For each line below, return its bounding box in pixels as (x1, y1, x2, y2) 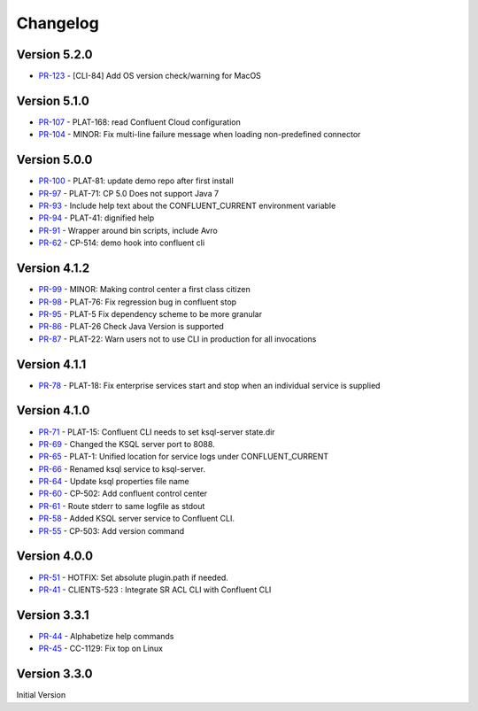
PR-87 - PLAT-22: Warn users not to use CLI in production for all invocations (38, 333, 317, 344)
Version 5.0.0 (16, 152, 93, 167)
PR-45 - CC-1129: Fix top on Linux (38, 643, 164, 654)
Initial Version (16, 690, 66, 700)
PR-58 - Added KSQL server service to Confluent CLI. (38, 514, 235, 524)
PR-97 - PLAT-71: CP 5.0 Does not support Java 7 (38, 188, 220, 198)
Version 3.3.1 (16, 607, 89, 622)
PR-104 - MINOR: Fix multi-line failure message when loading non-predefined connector (38, 129, 361, 140)
